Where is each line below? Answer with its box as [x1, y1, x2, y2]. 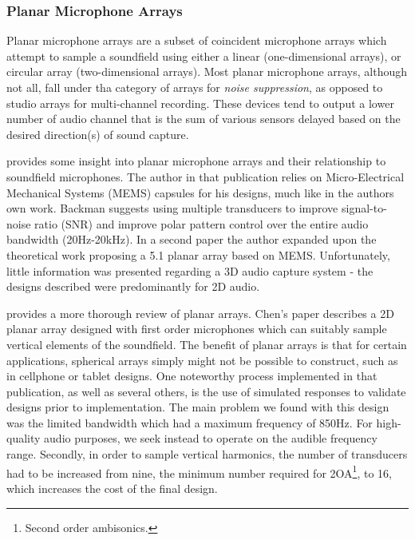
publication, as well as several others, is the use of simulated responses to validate [6, 383, 406, 399]
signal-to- [341, 200, 387, 216]
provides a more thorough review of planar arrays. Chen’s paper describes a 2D [6, 304, 394, 321]
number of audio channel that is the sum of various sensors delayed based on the [6, 110, 401, 127]
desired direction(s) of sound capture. [6, 125, 189, 142]
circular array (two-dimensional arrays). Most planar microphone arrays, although [6, 63, 408, 80]
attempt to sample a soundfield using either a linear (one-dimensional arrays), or [6, 47, 401, 64]
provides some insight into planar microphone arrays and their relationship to [6, 153, 386, 169]
